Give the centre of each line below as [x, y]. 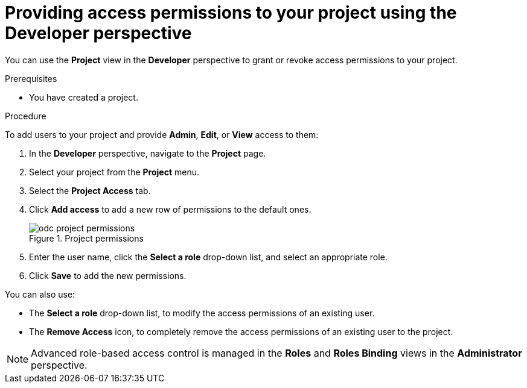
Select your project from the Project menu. [114, 172]
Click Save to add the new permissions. [108, 275]
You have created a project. [84, 97]
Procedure [26, 116]
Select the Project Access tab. [90, 190]
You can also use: [40, 294]
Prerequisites [31, 78]
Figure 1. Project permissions [86, 238]
